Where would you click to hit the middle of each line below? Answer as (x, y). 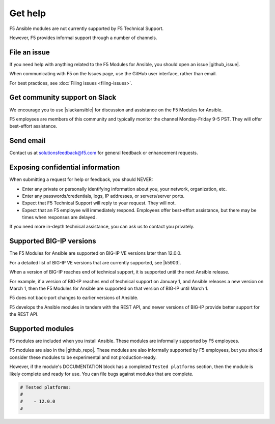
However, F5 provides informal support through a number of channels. (83, 38)
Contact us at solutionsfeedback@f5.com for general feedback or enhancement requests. (104, 153)
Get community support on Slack (63, 97)
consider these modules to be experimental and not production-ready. (83, 357)
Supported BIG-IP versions (53, 241)
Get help (28, 13)
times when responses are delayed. (59, 217)
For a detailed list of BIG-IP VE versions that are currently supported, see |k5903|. (95, 262)
